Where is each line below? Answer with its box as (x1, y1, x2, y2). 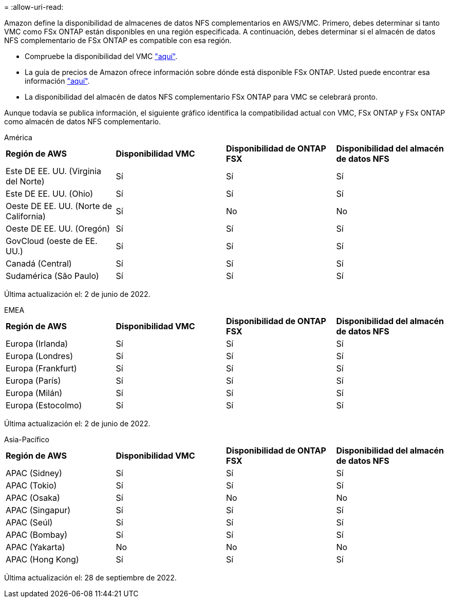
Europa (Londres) (6, 351, 73, 361)
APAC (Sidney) (6, 468, 62, 478)
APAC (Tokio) (6, 480, 57, 491)
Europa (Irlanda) (6, 338, 68, 349)
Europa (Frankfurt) (6, 363, 77, 373)
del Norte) (6, 176, 45, 186)
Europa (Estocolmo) (6, 400, 82, 410)
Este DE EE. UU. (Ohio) (6, 189, 93, 199)
